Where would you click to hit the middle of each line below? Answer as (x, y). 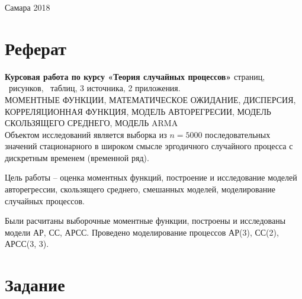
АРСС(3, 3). (27, 244)
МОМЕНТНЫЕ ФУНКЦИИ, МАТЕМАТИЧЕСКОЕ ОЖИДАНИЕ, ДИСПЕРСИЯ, (150, 99)
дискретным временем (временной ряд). (77, 157)
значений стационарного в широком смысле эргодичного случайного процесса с (149, 146)
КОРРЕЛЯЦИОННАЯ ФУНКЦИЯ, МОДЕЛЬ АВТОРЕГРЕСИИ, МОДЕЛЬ (138, 111)
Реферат (36, 48)
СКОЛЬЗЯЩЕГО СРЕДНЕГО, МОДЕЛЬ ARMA (91, 123)
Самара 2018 (28, 7)
